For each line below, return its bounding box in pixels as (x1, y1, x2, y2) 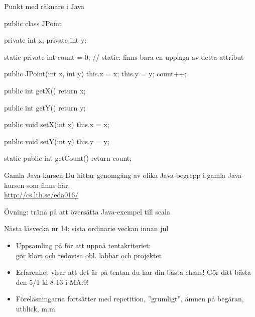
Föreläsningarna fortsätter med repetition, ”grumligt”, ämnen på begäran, (16, 293, 244, 304)
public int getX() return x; (4, 85, 86, 95)
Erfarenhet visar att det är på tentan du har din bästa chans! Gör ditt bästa (16, 267, 251, 277)
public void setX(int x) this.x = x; (4, 119, 109, 130)
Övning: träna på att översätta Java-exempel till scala (4, 206, 170, 217)
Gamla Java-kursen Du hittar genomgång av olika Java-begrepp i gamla (4, 169, 226, 180)
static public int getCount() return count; (4, 153, 132, 163)
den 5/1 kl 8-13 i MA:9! (16, 276, 89, 287)
